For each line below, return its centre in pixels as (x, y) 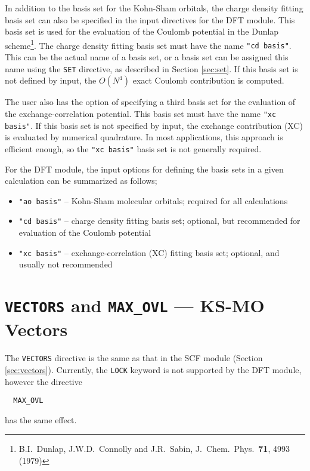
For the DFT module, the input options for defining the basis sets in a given (144, 169)
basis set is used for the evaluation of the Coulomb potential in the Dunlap (142, 31)
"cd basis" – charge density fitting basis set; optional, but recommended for (159, 221)
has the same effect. (41, 419)
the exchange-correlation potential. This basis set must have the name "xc (141, 113)
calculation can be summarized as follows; (81, 181)
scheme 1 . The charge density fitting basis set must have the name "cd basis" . (148, 44)
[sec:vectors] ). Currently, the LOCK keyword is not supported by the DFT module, (153, 369)
